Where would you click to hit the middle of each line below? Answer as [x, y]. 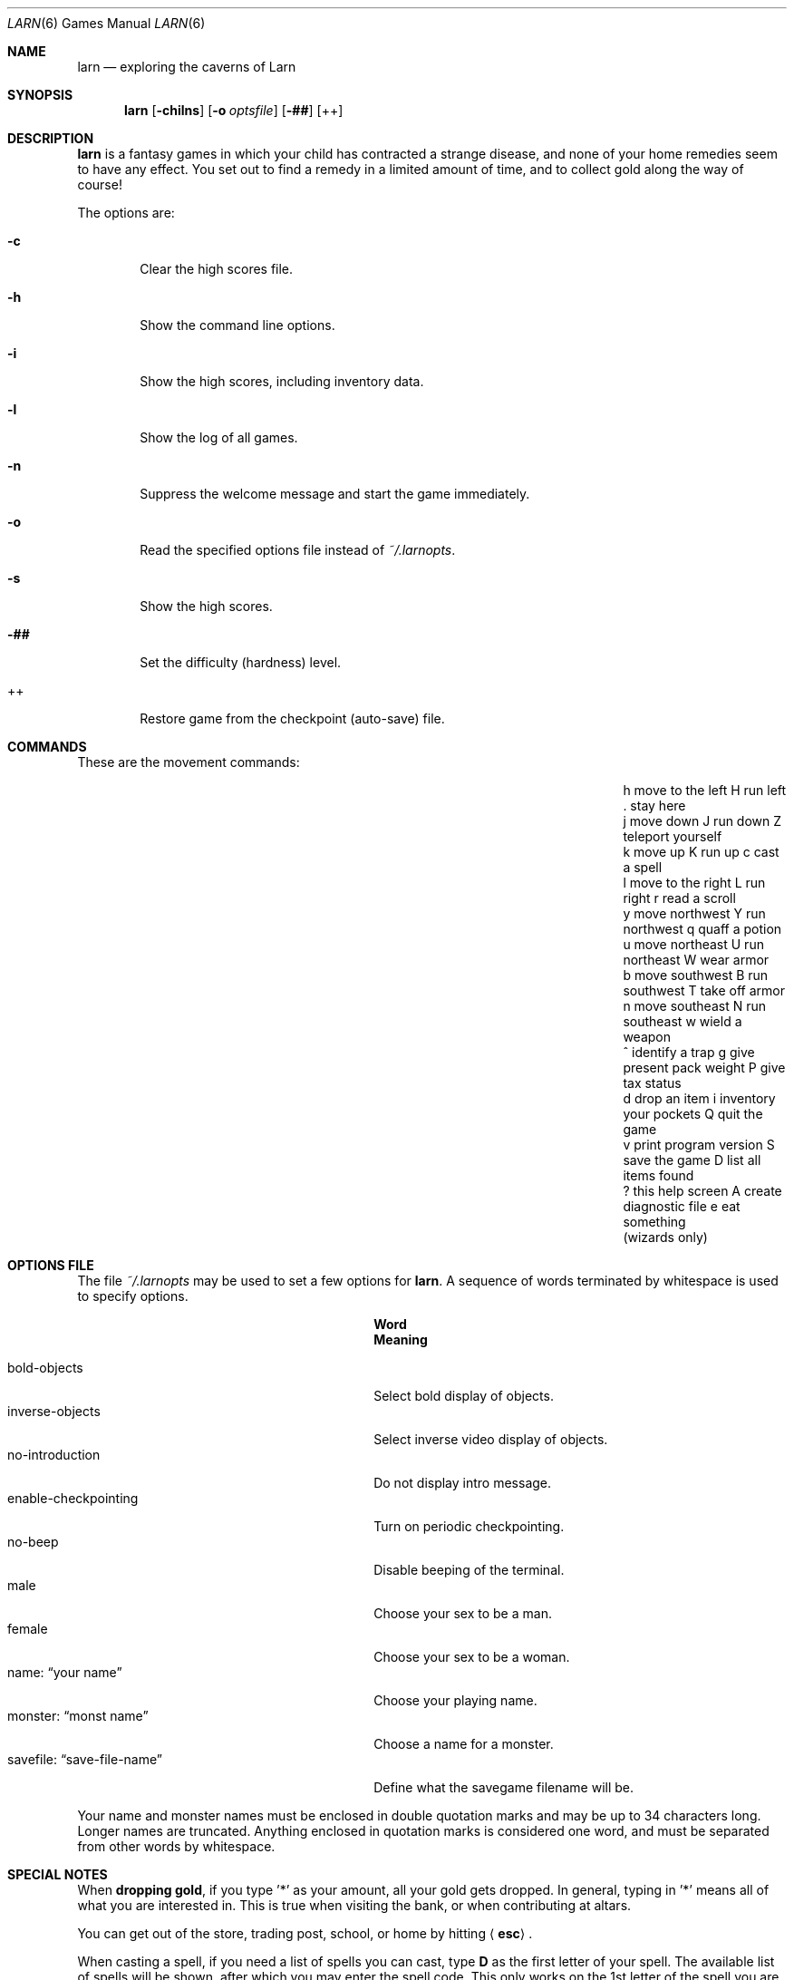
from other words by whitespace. [176, 1846]
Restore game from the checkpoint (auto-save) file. [292, 718]
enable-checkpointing [73, 1498]
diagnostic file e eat [682, 1206]
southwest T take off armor [704, 990]
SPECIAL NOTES [58, 1874]
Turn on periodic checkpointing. [469, 1526]
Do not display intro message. [463, 1483]
